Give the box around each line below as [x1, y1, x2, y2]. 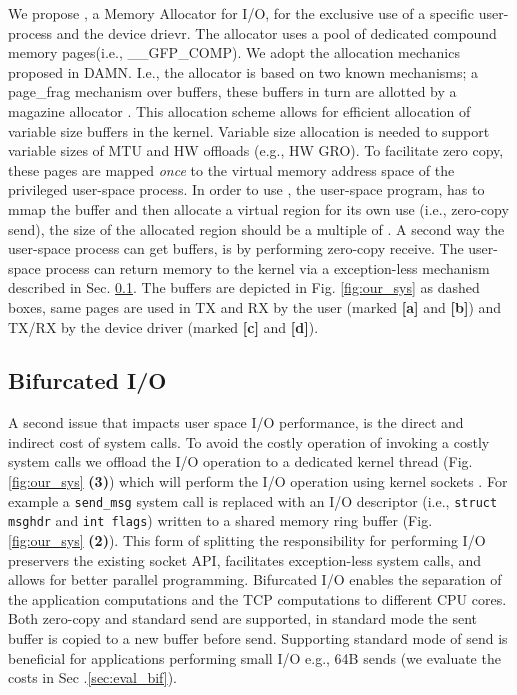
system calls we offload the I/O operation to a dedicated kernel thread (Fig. [8, 451, 473, 472]
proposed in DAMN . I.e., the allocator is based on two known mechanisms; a [8, 61, 479, 82]
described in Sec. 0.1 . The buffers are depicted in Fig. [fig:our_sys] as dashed [8, 277, 480, 298]
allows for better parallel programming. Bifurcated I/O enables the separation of [8, 569, 502, 590]
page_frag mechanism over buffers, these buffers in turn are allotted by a [8, 81, 457, 102]
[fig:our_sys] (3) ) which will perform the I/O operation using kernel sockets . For [8, 471, 508, 492]
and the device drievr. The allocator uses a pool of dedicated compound [56, 22, 497, 43]
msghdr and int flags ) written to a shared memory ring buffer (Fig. [8, 510, 433, 531]
